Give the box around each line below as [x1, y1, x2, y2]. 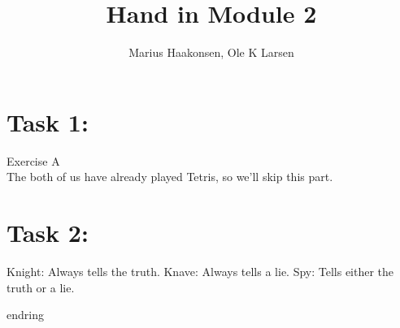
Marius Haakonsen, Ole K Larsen [128, 44, 294, 61]
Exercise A [7, 152, 60, 169]
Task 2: [7, 216, 89, 249]
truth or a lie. [7, 278, 75, 296]
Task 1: [7, 105, 89, 138]
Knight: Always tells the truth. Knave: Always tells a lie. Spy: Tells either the [7, 262, 394, 279]
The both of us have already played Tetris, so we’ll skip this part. [7, 168, 333, 185]
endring [7, 306, 44, 323]
